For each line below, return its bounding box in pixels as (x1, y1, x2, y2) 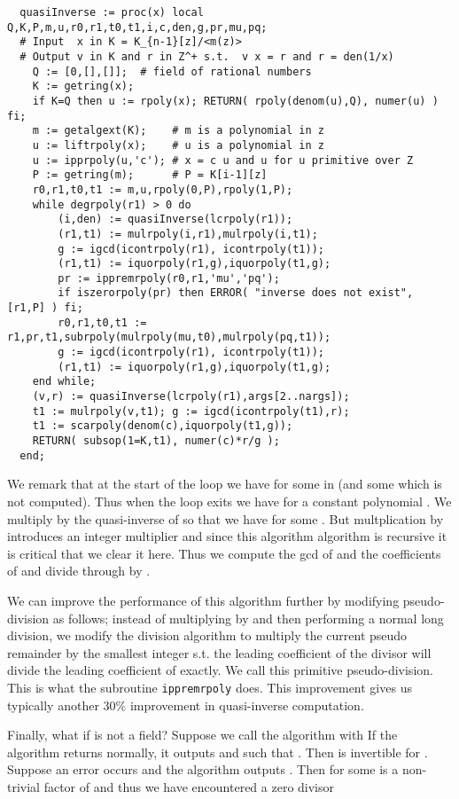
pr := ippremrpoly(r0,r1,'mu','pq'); (58, 271, 280, 285)
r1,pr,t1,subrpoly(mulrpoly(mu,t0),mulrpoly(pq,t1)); (7, 331, 331, 344)
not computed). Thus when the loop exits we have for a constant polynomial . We (7, 491, 452, 510)
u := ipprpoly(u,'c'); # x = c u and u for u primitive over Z (32, 153, 414, 167)
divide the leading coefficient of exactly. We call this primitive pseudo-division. (7, 661, 433, 679)
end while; (32, 375, 97, 388)
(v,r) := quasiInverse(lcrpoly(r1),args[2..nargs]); (32, 390, 350, 403)
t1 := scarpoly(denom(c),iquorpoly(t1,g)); (32, 419, 293, 433)
